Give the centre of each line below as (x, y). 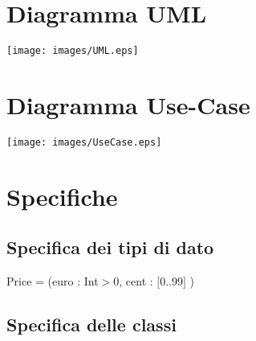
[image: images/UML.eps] (73, 51)
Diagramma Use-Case (128, 104)
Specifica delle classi (91, 325)
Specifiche (62, 196)
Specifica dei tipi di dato (110, 247)
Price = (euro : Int (53, 281)
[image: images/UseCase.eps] (84, 142)
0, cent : (133, 281)
